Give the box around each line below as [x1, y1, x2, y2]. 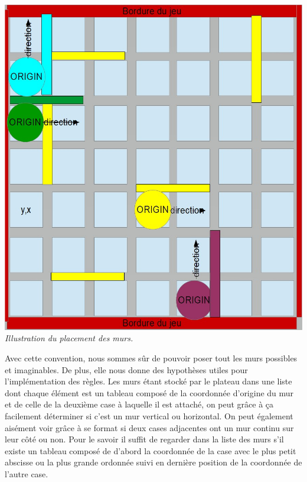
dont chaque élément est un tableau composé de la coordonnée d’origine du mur [5, 386, 294, 399]
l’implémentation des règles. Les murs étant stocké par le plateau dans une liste [5, 375, 292, 387]
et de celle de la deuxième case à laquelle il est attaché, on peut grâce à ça [5, 398, 274, 410]
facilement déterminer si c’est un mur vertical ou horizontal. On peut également [5, 409, 293, 422]
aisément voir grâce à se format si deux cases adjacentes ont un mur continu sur [5, 421, 294, 434]
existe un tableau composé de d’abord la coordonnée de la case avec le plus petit [5, 444, 296, 457]
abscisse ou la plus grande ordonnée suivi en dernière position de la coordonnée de [5, 456, 302, 468]
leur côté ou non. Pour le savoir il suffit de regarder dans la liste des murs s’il [5, 433, 284, 445]
